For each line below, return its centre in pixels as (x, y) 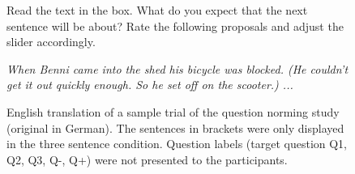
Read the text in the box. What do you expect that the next (157, 10)
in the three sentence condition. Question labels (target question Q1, (177, 144)
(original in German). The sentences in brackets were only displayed (175, 127)
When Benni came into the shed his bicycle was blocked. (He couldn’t (177, 68)
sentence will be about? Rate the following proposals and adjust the (175, 25)
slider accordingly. (51, 42)
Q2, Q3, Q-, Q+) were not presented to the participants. (147, 159)
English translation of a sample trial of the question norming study (173, 111)
